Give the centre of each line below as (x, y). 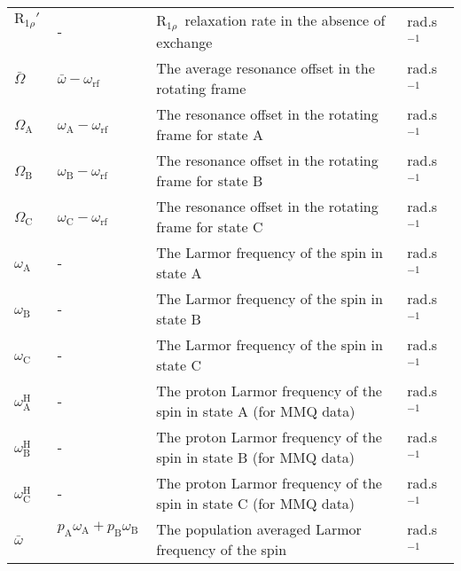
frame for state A (210, 134)
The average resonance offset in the (266, 67)
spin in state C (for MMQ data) (256, 503)
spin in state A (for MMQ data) (256, 411)
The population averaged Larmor (259, 528)
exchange (184, 42)
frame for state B (210, 180)
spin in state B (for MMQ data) (255, 457)
